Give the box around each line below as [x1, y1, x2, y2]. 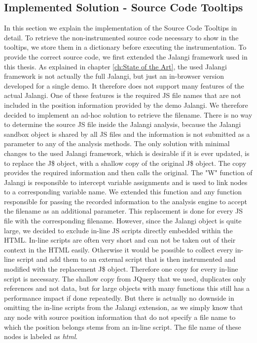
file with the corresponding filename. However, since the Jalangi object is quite [4, 216, 242, 226]
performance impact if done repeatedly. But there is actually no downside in [4, 292, 234, 303]
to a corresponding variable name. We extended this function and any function [4, 187, 242, 197]
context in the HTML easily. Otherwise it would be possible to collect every [4, 244, 233, 254]
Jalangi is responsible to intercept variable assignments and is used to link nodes [4, 177, 248, 187]
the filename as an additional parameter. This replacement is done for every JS [4, 206, 243, 216]
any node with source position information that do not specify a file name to [4, 312, 236, 322]
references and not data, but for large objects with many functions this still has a [4, 283, 250, 293]
